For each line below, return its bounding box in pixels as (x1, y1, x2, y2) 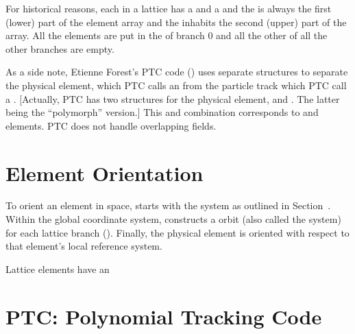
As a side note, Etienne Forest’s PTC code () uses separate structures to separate (5, 64, 348, 79)
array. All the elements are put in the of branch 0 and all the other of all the (5, 28, 328, 43)
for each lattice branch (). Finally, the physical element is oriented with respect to (5, 225, 350, 239)
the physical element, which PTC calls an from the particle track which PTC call (5, 77, 347, 92)
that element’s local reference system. (5, 239, 162, 253)
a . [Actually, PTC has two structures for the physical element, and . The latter (5, 91, 340, 106)
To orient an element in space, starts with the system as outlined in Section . (5, 198, 331, 213)
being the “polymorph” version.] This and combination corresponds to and (5, 105, 319, 119)
